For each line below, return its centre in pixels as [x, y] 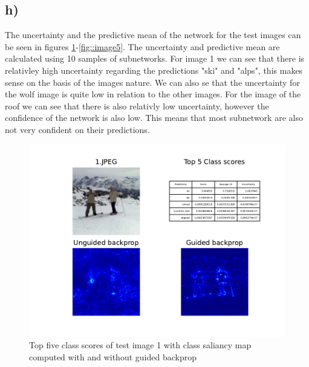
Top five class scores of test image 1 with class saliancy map [140, 345]
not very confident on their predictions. [77, 129]
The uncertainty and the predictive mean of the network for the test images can [153, 35]
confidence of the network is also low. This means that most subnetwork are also [154, 118]
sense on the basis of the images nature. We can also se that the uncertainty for [152, 82]
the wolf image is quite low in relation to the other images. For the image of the [153, 94]
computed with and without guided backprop [113, 356]
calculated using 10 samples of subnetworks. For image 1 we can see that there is [155, 58]
